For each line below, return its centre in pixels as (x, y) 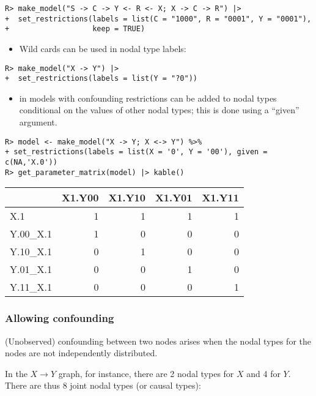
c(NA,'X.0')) (31, 162)
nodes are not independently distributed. (81, 353)
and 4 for (263, 373)
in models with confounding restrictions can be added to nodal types (148, 98)
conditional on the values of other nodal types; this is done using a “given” (159, 110)
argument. (38, 122)
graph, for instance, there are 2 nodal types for (146, 373)
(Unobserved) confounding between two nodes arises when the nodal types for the (158, 341)
